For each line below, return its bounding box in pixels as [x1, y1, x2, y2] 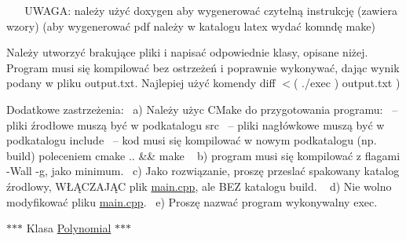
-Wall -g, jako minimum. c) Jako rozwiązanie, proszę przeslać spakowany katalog [6, 162, 400, 179]
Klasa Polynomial [26, 220, 112, 236]
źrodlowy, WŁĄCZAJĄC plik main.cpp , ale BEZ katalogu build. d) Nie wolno [6, 177, 392, 194]
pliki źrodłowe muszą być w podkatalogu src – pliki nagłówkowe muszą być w [6, 116, 385, 133]
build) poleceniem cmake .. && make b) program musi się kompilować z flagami [6, 147, 401, 163]
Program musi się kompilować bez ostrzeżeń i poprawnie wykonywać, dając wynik [6, 59, 400, 75]
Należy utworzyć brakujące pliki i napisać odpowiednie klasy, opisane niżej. [6, 44, 368, 60]
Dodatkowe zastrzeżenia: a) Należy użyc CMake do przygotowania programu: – [6, 100, 398, 117]
